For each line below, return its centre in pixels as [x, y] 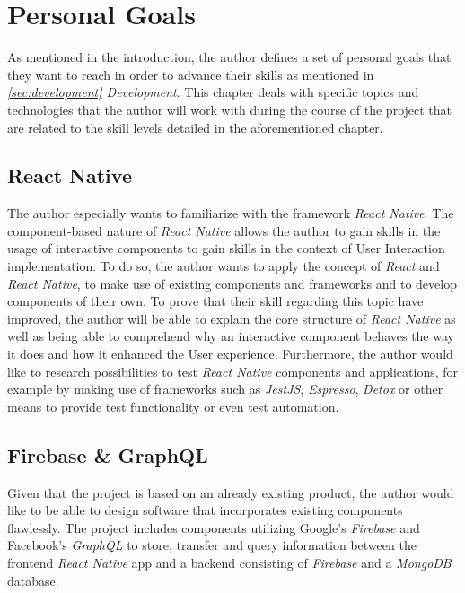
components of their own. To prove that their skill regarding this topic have [215, 301]
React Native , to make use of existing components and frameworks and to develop [232, 283]
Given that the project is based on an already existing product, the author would [231, 492]
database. [33, 580]
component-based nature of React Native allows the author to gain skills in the [224, 230]
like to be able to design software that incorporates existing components [205, 510]
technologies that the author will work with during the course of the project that [230, 109]
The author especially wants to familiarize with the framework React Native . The [231, 213]
